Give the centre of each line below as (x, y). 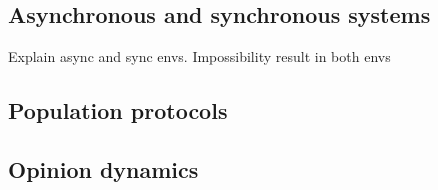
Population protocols (118, 110)
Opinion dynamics (103, 168)
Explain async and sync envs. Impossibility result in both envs (199, 56)
